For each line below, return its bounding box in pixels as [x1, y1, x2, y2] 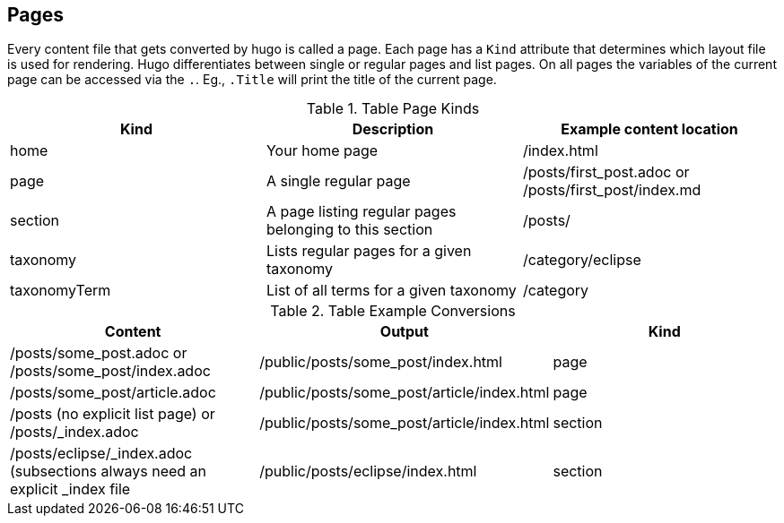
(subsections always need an [10, 462, 207, 481]
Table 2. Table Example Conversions [270, 302, 516, 321]
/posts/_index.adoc [10, 423, 139, 442]
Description [352, 120, 434, 139]
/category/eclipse [522, 251, 641, 270]
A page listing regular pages [266, 202, 457, 221]
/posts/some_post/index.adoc [10, 362, 211, 381]
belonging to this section [266, 220, 433, 239]
